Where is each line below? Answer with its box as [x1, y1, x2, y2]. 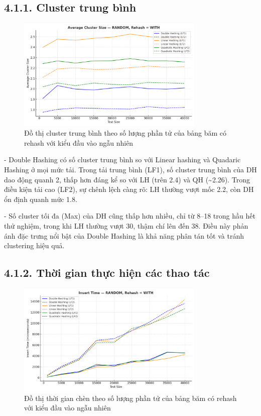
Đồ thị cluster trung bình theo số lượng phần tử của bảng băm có [24, 128, 226, 138]
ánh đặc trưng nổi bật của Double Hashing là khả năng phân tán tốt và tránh [4, 230, 244, 241]
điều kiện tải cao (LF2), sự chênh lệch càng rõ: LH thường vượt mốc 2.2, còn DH [4, 184, 254, 194]
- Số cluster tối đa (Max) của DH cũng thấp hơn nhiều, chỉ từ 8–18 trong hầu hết [4, 211, 255, 221]
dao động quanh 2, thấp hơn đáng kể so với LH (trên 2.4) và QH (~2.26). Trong [4, 174, 250, 184]
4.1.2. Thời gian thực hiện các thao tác [4, 265, 210, 280]
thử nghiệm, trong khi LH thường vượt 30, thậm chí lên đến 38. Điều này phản [4, 220, 248, 231]
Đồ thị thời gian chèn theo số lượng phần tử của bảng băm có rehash [24, 392, 237, 403]
